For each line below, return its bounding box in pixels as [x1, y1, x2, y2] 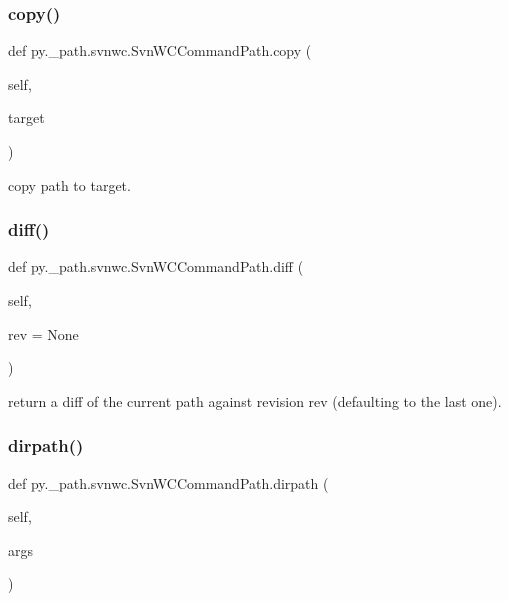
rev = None [8, 323, 79, 344]
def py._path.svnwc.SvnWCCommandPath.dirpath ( [8, 472, 329, 493]
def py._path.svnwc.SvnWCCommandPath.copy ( [8, 40, 312, 61]
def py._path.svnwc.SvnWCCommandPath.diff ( [8, 256, 304, 277]
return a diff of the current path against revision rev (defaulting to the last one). [8, 390, 502, 411]
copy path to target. [8, 174, 131, 195]
